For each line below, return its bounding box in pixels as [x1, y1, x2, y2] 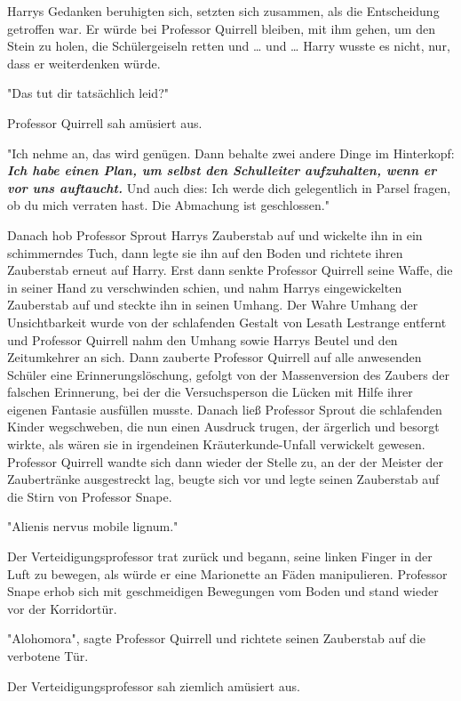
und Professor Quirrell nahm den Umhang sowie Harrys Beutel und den [7, 330, 398, 349]
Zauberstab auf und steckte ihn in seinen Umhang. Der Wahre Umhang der [7, 295, 418, 314]
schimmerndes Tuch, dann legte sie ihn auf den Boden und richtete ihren [7, 243, 403, 262]
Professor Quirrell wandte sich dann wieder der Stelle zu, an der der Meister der [7, 452, 443, 471]
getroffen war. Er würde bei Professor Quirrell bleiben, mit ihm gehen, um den [7, 19, 435, 37]
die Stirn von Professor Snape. [7, 487, 172, 505]
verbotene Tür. [7, 647, 89, 665]
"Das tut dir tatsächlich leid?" [7, 84, 169, 102]
